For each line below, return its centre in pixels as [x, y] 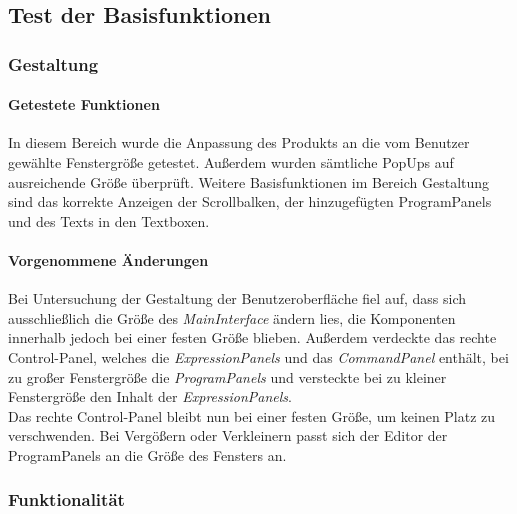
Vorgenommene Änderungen [108, 259]
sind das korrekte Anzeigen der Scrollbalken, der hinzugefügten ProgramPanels [250, 201]
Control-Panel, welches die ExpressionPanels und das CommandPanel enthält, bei [258, 356]
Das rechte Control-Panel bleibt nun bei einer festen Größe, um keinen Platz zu [252, 415]
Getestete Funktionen [84, 104]
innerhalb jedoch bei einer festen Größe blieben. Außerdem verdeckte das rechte [252, 337]
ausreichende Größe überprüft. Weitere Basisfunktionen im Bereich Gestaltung [249, 181]
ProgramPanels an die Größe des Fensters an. [147, 454]
